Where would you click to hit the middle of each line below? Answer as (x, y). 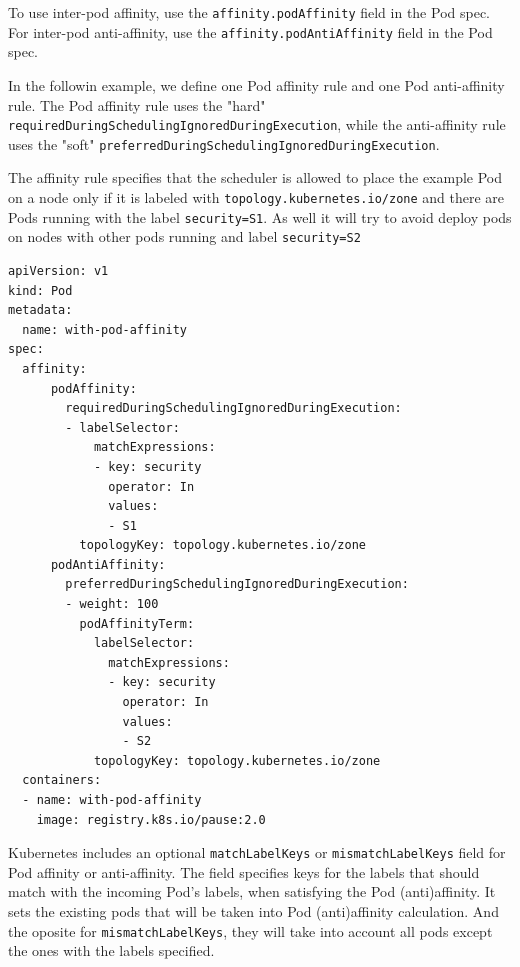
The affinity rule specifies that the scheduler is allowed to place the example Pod (255, 177)
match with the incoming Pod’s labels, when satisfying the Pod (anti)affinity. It (252, 891)
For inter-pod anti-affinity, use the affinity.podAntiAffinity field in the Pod (250, 31)
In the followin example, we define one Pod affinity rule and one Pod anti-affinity (256, 84)
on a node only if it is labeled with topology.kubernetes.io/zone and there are (256, 197)
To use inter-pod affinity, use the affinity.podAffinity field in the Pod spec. (249, 12)
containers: (62, 780)
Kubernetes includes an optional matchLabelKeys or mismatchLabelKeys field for (257, 852)
